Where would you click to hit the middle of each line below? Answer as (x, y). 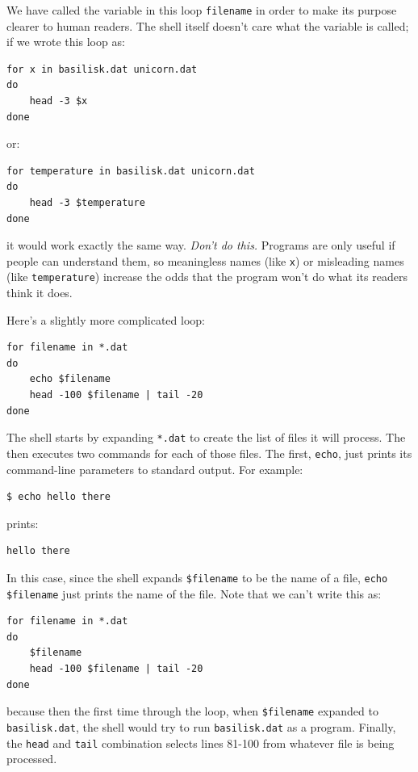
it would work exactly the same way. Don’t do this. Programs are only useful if (201, 245)
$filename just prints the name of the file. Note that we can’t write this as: (194, 593)
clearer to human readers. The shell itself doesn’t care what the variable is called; (208, 25)
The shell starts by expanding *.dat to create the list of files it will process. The (206, 437)
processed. (32, 759)
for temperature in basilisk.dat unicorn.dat (131, 171)
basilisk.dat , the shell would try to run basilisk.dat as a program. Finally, (201, 726)
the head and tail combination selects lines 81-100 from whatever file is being (201, 743)
